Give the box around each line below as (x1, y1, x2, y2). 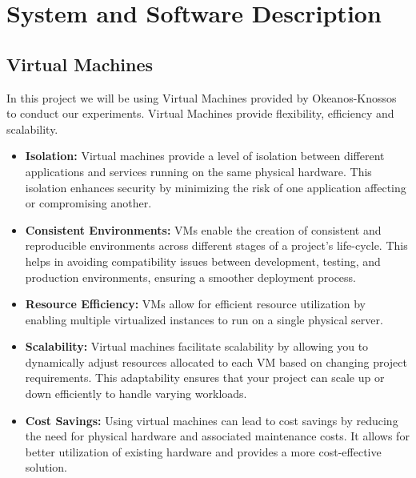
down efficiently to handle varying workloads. (25, 385, 247, 402)
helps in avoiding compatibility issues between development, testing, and (25, 252, 381, 269)
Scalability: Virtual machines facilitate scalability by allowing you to (25, 338, 369, 355)
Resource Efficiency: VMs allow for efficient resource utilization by (25, 295, 366, 312)
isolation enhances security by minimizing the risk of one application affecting (25, 179, 406, 195)
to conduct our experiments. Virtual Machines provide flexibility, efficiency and (6, 105, 394, 122)
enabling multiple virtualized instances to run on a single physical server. (25, 311, 383, 327)
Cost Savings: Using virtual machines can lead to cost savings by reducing (25, 412, 398, 428)
